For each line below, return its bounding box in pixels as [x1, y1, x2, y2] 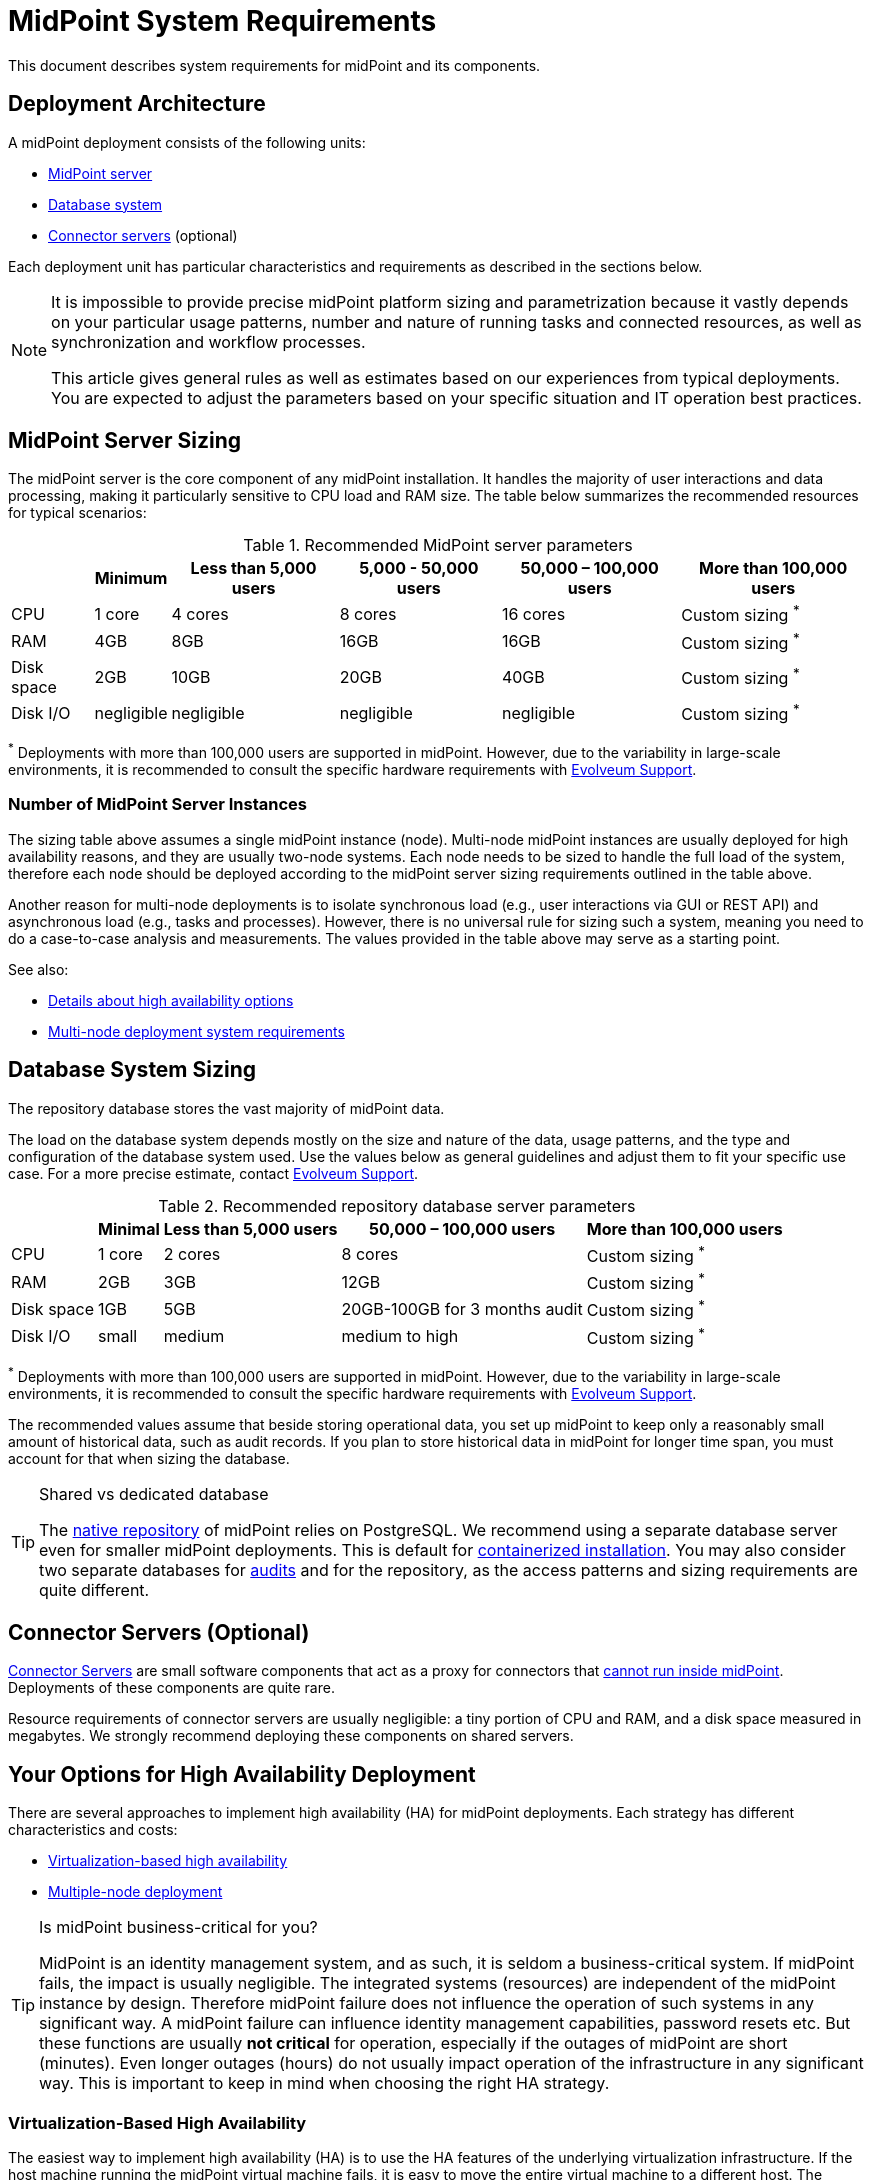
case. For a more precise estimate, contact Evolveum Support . [8, 1164, 419, 1182]
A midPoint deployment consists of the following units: [8, 133, 366, 151]
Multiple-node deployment [48, 1883, 223, 1901]
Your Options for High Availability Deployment [8, 1761, 476, 1787]
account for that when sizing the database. [8, 1449, 290, 1467]
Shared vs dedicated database [39, 1483, 269, 1504]
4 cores [171, 604, 229, 625]
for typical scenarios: [8, 504, 147, 522]
